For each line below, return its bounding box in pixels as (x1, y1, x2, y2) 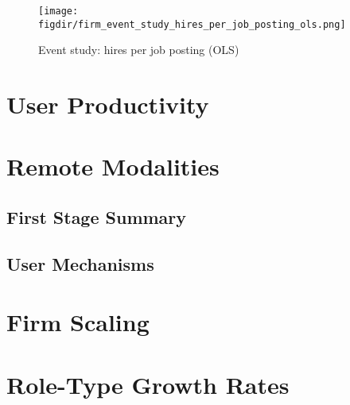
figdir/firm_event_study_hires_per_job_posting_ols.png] (38, 18, 346, 30)
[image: (38, 6, 79, 17)
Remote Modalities (6, 150, 220, 183)
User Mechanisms (6, 251, 154, 276)
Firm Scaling (6, 306, 150, 338)
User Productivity (6, 88, 209, 121)
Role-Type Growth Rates (6, 368, 290, 400)
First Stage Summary (6, 205, 187, 229)
